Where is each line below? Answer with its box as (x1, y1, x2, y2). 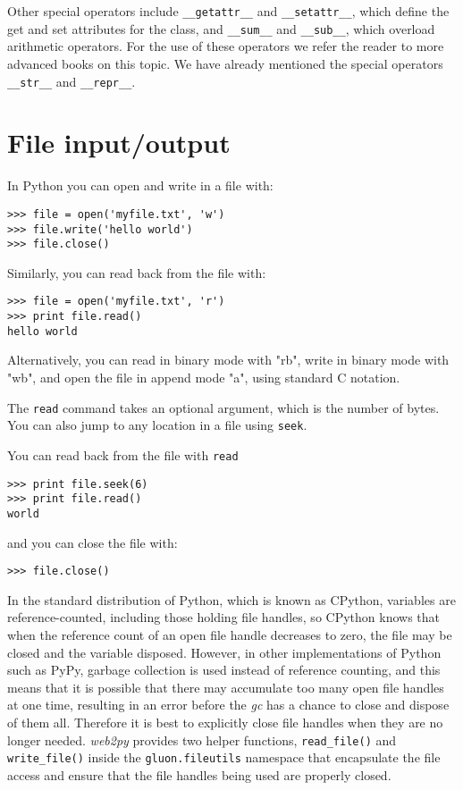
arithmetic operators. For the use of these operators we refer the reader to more (7, 37, 444, 55)
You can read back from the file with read (7, 445, 239, 464)
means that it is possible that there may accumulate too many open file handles (7, 677, 444, 696)
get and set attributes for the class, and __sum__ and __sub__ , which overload (7, 19, 435, 38)
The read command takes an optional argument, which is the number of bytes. (7, 398, 440, 416)
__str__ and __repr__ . (7, 71, 136, 90)
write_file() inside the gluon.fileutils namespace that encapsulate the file (7, 748, 441, 767)
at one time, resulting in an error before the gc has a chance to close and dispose (7, 695, 450, 714)
